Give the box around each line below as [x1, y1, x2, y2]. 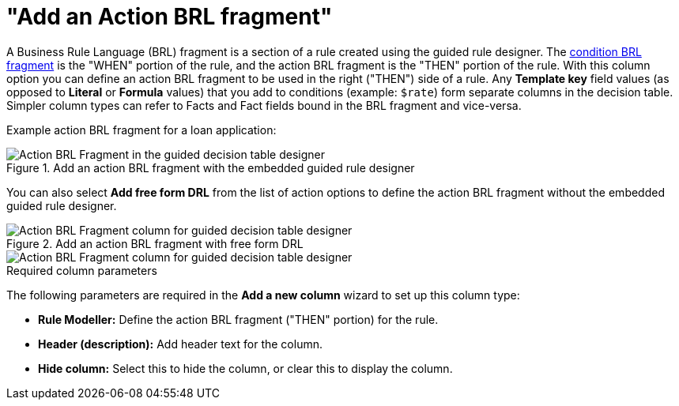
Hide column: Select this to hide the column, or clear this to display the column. [38, 361, 453, 375]
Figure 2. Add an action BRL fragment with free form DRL [6, 236, 304, 250]
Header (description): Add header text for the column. [38, 336, 323, 351]
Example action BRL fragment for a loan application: [6, 122, 277, 137]
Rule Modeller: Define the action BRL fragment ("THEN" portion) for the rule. [38, 312, 439, 326]
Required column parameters [6, 263, 157, 277]
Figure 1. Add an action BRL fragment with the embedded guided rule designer [6, 160, 415, 175]
